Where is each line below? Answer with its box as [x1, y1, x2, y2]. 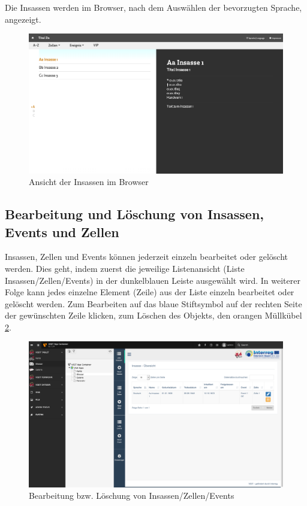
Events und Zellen [5, 222, 119, 241]
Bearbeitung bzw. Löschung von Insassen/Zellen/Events [29, 489, 234, 502]
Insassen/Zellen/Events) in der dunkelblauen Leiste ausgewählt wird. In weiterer [5, 274, 300, 286]
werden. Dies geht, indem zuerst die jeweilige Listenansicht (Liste [5, 262, 245, 274]
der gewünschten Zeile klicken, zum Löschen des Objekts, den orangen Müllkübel [5, 309, 302, 322]
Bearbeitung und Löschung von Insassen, [5, 205, 264, 223]
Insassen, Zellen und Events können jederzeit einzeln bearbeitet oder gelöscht [5, 250, 288, 263]
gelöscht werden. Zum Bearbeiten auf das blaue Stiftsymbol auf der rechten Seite [5, 297, 302, 310]
